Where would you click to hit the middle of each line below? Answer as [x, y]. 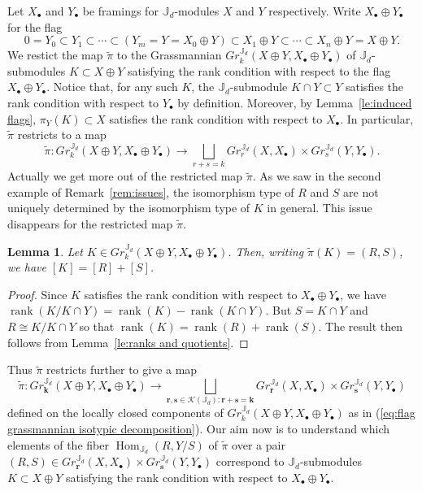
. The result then [361, 326]
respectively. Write [315, 11]
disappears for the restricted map [90, 224]
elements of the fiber [58, 444]
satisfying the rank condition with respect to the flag [259, 70]
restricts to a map [62, 135]
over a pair [259, 444]
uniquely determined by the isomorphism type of [129, 208]
